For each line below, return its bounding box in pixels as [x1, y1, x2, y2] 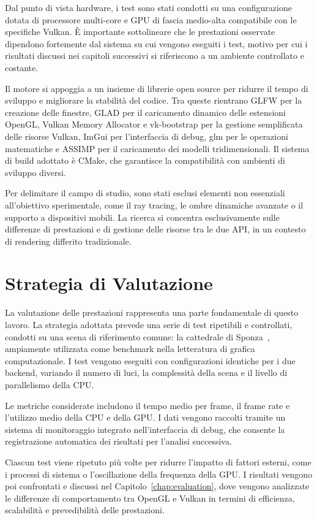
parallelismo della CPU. [5, 378, 94, 391]
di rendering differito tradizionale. [5, 234, 132, 247]
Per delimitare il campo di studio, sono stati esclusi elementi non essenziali [5, 186, 285, 199]
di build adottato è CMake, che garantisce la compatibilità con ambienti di [5, 154, 285, 167]
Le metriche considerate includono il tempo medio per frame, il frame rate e [5, 399, 290, 411]
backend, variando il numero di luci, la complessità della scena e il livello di [5, 366, 288, 379]
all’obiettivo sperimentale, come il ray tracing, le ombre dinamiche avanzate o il [5, 198, 304, 211]
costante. [5, 61, 39, 74]
